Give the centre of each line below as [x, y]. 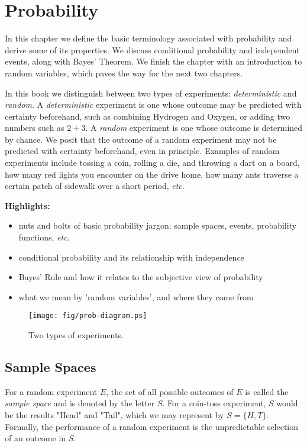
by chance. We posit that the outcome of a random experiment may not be [141, 139]
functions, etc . [44, 237]
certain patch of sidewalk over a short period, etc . [95, 186]
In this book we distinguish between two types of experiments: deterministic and [151, 93]
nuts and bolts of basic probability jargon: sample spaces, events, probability [158, 225]
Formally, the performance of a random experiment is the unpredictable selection [152, 426]
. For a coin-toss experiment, [214, 403]
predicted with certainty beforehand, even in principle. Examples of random [142, 151]
